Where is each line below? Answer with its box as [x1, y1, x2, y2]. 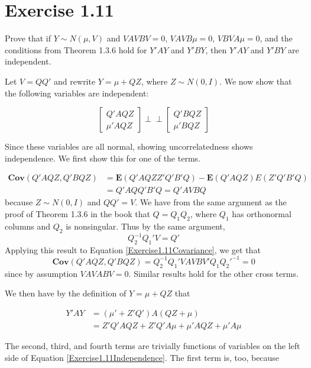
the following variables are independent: [5, 86, 149, 99]
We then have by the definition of [5, 287, 127, 299]
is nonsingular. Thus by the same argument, [66, 219, 225, 232]
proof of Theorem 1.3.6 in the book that [5, 207, 150, 219]
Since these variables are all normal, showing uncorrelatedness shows [5, 140, 253, 153]
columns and [5, 219, 51, 232]
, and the [260, 32, 293, 44]
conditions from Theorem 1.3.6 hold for [5, 43, 147, 56]
